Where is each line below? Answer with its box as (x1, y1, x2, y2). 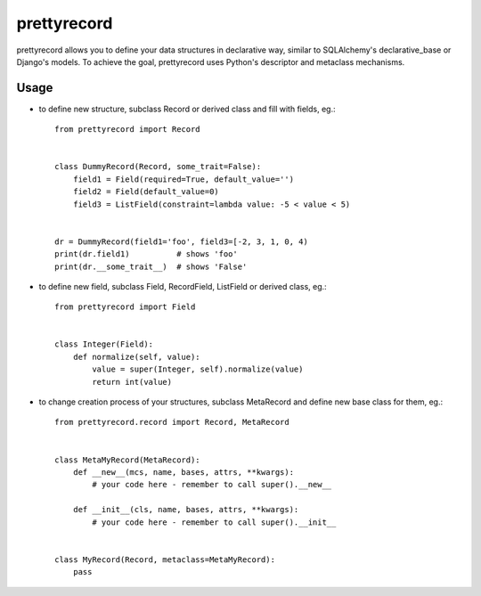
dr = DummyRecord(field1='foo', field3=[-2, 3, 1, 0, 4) (54, 236, 309, 247)
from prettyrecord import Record (54, 125, 200, 135)
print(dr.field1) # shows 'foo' (54, 249, 238, 259)
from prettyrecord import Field (54, 302, 196, 312)
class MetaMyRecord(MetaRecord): (54, 454, 200, 465)
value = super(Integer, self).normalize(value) (92, 364, 304, 374)
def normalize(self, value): (72, 352, 200, 362)
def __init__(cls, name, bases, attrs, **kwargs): (72, 504, 299, 515)
